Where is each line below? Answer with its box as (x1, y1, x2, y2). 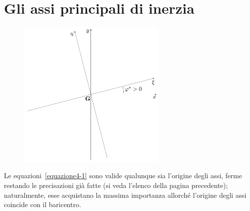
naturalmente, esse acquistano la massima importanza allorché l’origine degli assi (4, 189, 247, 200)
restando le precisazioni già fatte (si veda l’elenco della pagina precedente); (4, 180, 228, 190)
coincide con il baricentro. (4, 199, 81, 210)
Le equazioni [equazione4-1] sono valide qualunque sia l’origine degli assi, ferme (4, 170, 242, 181)
